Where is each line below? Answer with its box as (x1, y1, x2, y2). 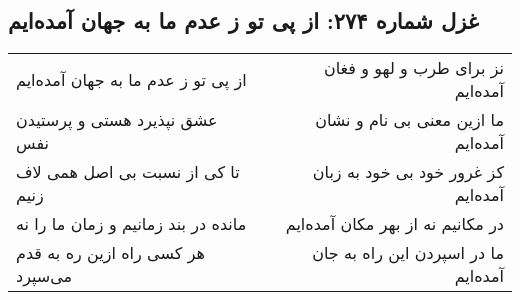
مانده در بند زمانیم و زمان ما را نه (16, 212, 247, 236)
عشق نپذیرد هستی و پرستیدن (16, 108, 218, 132)
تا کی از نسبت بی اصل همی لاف (16, 160, 240, 184)
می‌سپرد (16, 264, 73, 288)
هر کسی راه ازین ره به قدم (16, 241, 205, 265)
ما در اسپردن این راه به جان (312, 241, 504, 265)
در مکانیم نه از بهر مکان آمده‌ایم (285, 212, 504, 236)
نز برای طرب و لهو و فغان (323, 56, 504, 80)
